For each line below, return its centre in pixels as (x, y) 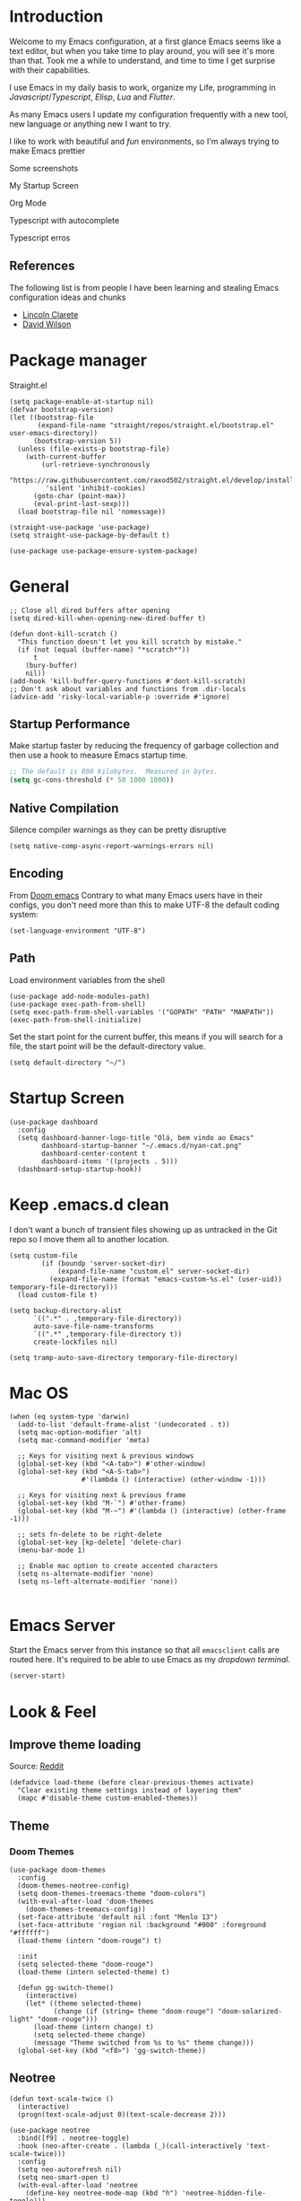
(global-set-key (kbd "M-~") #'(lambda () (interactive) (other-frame (152, 1511)
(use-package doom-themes (57, 1870)
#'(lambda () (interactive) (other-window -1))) (174, 1480)
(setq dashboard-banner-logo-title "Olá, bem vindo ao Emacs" (136, 1137)
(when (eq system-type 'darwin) (69, 1417)
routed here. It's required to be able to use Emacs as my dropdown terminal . (150, 1660)
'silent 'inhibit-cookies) (95, 488)
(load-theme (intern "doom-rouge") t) (90, 1941)
